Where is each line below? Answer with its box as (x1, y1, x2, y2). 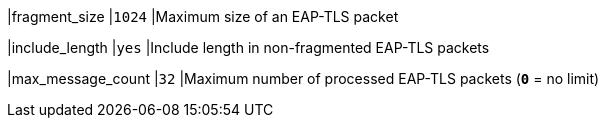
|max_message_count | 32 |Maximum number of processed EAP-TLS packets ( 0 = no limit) (7, 70, 600, 87)
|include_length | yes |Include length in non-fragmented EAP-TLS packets (7, 39, 490, 56)
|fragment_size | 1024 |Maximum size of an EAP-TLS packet (7, 8, 399, 25)
